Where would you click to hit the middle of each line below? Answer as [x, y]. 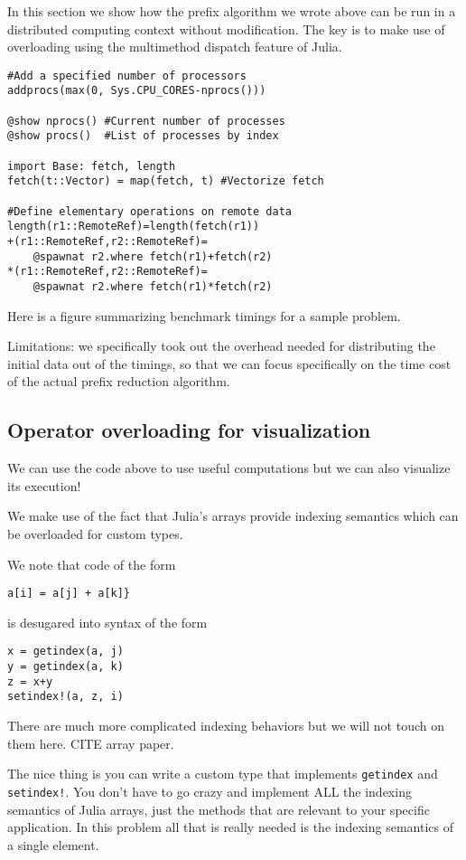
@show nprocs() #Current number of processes [146, 121]
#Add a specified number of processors [127, 76]
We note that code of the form [92, 564]
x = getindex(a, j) [65, 652]
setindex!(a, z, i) [65, 697]
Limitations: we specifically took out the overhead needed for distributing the [221, 346]
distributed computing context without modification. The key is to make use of [226, 28]
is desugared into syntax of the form [107, 622]
